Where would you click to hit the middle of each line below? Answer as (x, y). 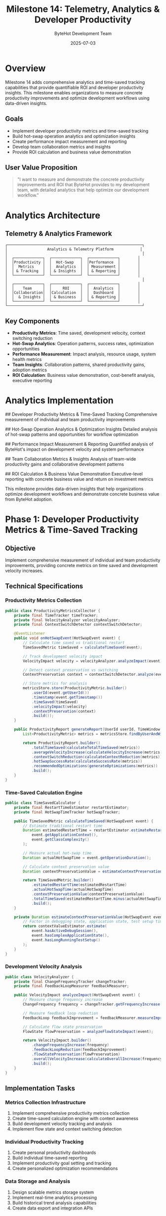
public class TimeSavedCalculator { (43, 803)
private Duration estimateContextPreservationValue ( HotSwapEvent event (89, 917)
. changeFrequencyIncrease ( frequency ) (70, 1045)
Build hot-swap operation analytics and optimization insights (74, 136)
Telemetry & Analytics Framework (59, 234)
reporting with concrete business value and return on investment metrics (79, 479)
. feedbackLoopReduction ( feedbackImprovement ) (79, 1050)
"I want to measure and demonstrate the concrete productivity (81, 179)
